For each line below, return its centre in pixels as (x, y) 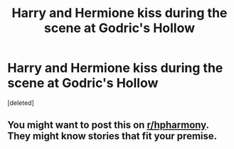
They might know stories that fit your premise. (112, 136)
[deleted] (21, 103)
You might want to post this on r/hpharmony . (108, 125)
